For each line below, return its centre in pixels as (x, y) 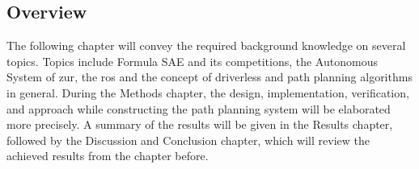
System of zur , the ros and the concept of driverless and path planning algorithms (209, 77)
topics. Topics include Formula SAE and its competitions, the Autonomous (192, 61)
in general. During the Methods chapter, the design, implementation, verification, (208, 92)
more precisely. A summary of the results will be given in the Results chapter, (200, 124)
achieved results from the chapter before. (108, 156)
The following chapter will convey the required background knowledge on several (206, 45)
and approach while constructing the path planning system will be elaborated (199, 108)
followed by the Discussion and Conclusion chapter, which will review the (188, 140)
